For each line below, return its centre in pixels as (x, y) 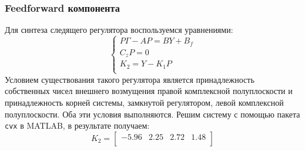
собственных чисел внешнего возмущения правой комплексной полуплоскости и (149, 91)
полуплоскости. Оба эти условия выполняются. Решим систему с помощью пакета (152, 114)
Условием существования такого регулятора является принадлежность (130, 79)
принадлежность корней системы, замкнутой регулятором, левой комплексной (144, 102)
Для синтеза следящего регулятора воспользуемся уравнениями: (119, 30)
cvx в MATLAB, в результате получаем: (77, 125)
